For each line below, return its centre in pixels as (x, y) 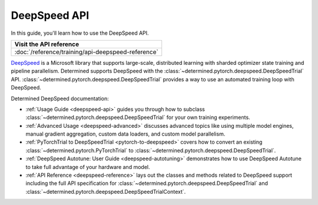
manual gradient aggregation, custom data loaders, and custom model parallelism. (125, 134)
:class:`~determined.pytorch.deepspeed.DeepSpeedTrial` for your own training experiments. (138, 117)
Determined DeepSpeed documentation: (60, 98)
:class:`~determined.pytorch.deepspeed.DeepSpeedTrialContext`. (106, 191)
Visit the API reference (47, 44)
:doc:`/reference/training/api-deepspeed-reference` (86, 52)
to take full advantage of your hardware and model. (88, 167)
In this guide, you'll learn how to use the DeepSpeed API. (80, 33)
